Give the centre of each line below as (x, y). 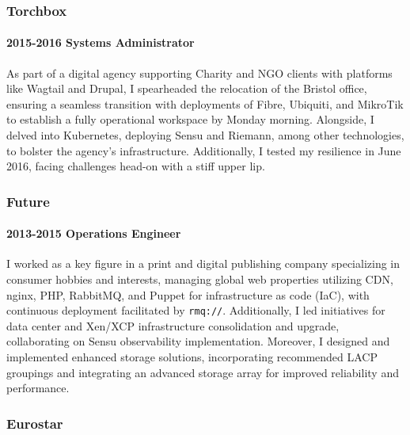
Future (28, 201)
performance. (38, 388)
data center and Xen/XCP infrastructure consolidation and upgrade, (173, 325)
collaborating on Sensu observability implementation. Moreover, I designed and (198, 341)
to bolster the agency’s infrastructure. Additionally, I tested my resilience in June (204, 150)
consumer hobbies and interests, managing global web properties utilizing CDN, (200, 279)
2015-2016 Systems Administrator (101, 42)
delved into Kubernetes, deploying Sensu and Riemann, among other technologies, (205, 135)
